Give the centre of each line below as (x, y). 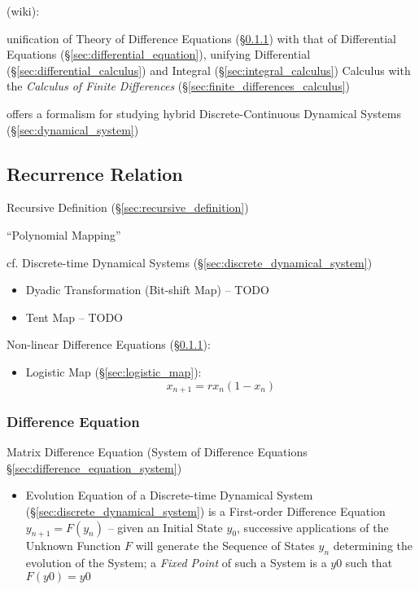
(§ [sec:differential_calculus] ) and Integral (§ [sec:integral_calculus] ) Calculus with (209, 70)
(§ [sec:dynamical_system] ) (73, 129)
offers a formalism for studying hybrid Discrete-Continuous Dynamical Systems (204, 113)
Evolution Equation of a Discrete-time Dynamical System (169, 495)
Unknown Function (73, 546)
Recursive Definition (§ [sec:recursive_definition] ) (128, 207)
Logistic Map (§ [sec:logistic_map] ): (113, 371)
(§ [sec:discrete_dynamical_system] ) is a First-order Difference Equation (205, 511)
